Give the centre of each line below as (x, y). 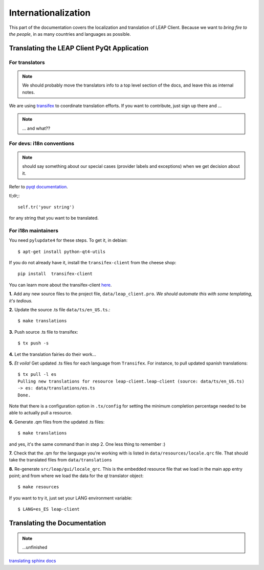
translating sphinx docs (33, 561)
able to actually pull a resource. (41, 413)
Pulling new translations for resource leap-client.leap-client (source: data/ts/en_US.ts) (131, 381)
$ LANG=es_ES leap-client (49, 509)
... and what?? (36, 128)
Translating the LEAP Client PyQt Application (79, 48)
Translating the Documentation (57, 523)
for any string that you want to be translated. (54, 218)
